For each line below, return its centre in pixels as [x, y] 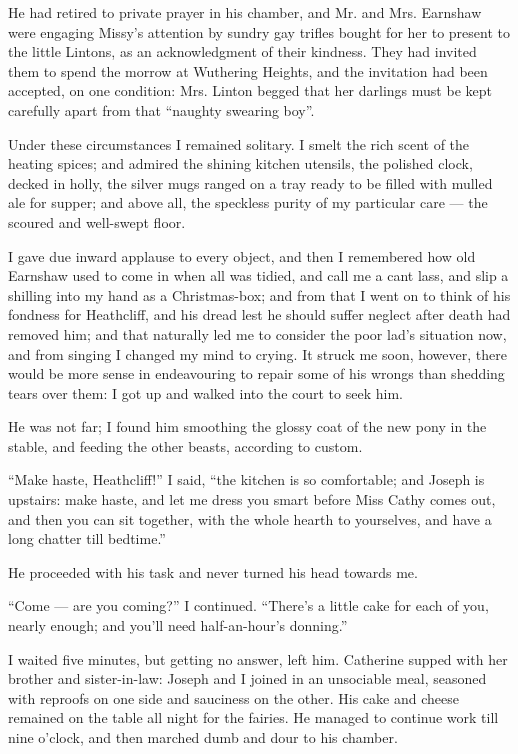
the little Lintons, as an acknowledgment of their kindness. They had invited [242, 51]
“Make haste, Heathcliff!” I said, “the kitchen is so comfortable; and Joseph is [246, 479]
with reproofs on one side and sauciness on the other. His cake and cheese [233, 697]
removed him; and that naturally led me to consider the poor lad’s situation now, [257, 333]
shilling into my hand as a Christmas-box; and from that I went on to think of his [259, 294]
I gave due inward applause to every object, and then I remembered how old [242, 255]
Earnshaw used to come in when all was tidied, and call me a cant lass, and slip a [258, 275]
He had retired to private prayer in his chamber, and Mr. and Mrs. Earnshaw [245, 12]
